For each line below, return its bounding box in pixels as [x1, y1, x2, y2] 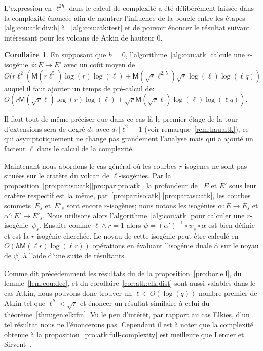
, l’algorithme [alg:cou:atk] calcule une [125, 49, 245, 60]
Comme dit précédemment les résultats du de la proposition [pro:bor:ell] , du [4, 267, 242, 278]
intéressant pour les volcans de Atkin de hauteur [4, 32, 155, 43]
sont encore [66, 200, 102, 210]
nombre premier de [198, 288, 257, 298]
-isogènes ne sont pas [182, 160, 247, 171]
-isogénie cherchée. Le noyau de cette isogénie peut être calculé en [34, 230, 239, 241]
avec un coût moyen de [64, 59, 135, 69]
